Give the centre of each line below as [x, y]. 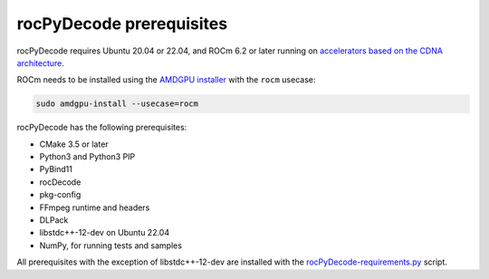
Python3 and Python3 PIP [87, 157]
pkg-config [60, 195]
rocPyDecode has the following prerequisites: [102, 128]
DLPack [54, 220]
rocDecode [60, 182]
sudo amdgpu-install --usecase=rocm [117, 104]
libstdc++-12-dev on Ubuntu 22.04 [105, 233]
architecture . [41, 63]
